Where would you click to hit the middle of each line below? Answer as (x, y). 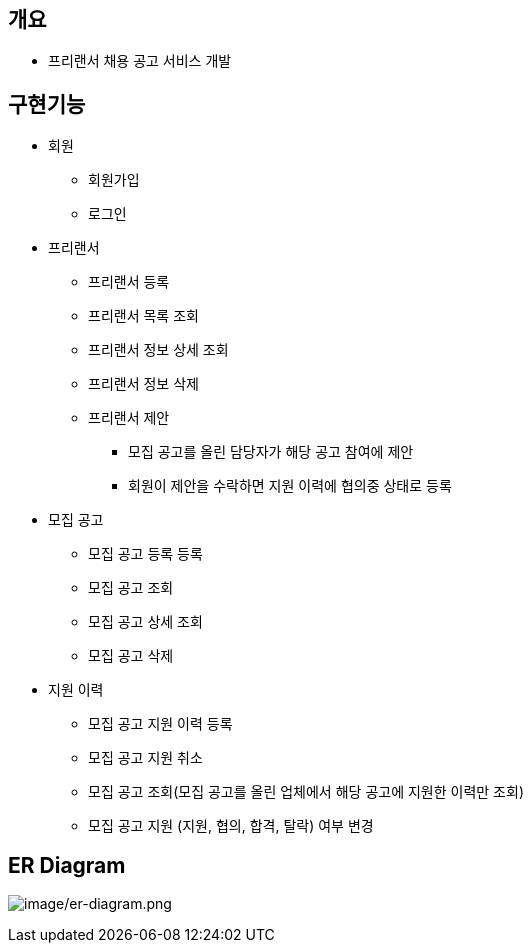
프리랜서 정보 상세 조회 (158, 350)
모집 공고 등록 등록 (145, 554)
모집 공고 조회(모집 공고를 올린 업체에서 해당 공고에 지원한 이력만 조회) (306, 792)
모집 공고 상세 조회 (145, 622)
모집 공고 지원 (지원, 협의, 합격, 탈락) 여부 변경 (231, 826)
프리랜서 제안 (129, 418)
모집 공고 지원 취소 (145, 758)
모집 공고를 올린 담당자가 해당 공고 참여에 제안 (271, 452)
